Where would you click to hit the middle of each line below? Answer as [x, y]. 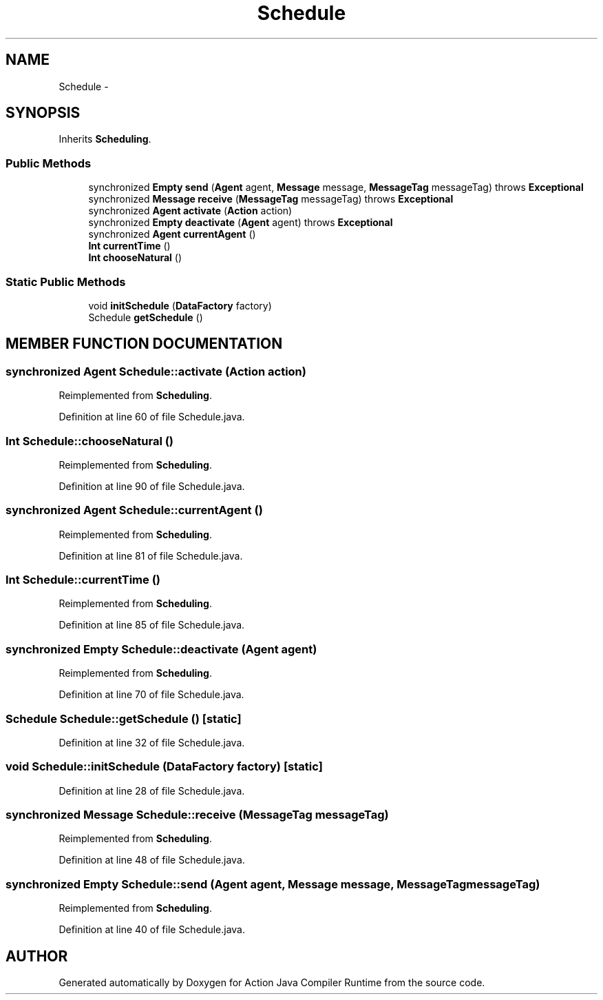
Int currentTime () [129, 246]
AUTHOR [37, 956]
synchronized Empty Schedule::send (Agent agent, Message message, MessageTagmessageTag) [273, 884]
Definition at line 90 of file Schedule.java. [152, 486]
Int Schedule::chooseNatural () [90, 441]
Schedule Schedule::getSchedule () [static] [124, 718]
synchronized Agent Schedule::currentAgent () [134, 510]
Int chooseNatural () [135, 258]
